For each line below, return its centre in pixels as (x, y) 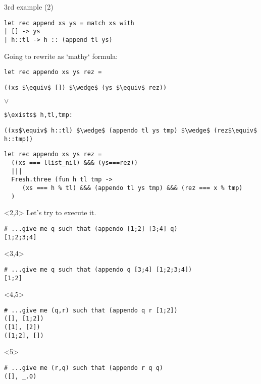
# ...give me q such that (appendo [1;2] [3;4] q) (91, 229)
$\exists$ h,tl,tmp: (39, 115)
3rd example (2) (29, 7)
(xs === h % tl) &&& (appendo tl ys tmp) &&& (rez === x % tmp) (132, 188)
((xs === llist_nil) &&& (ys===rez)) (74, 163)
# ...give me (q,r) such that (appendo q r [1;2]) (91, 310)
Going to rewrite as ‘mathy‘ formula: (61, 56)
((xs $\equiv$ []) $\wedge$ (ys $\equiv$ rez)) (86, 87)
